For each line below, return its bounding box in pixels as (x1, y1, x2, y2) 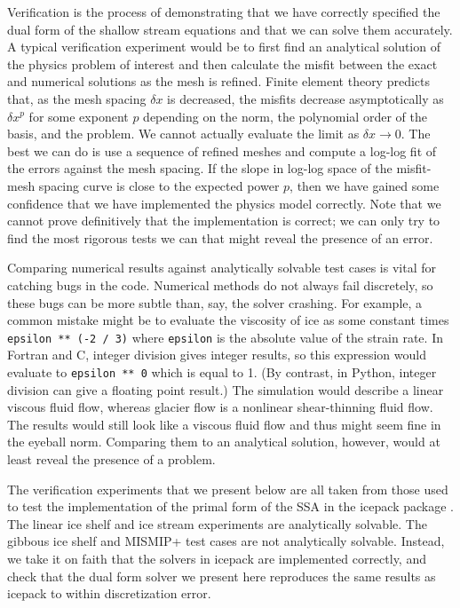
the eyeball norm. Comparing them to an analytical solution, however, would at (7, 432, 440, 451)
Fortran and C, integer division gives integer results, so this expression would (7, 345, 426, 364)
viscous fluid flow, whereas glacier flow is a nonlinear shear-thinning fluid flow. (7, 398, 433, 416)
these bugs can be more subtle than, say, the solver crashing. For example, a (7, 293, 423, 312)
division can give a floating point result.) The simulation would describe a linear (7, 380, 444, 399)
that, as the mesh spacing (7, 89, 147, 107)
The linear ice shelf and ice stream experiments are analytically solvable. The (7, 514, 427, 533)
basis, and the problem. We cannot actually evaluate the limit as (7, 124, 360, 143)
